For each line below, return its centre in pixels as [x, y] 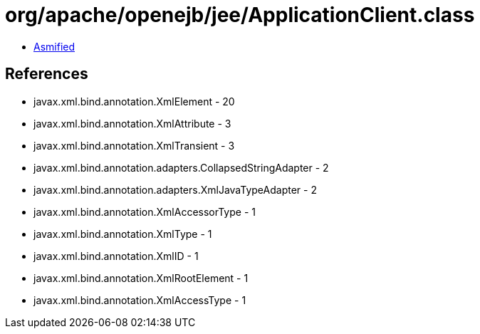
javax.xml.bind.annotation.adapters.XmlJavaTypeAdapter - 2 [175, 189]
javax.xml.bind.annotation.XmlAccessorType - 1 [145, 212]
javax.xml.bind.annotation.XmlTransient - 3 [134, 145]
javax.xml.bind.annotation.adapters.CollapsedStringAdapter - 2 [181, 167]
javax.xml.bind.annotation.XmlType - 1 [123, 234]
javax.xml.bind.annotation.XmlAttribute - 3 [132, 123]
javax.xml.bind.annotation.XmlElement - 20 [134, 101]
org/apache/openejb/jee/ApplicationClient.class [240, 15]
